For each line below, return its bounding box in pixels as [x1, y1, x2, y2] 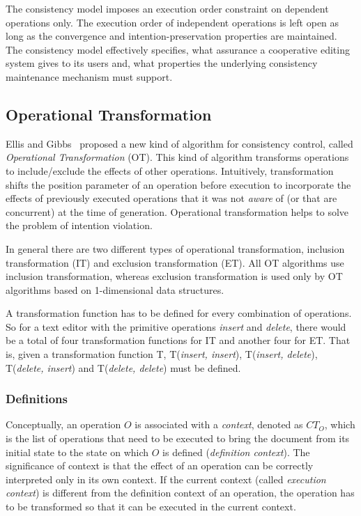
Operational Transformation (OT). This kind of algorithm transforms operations [6, 150, 349, 164]
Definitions [6, 390, 68, 407]
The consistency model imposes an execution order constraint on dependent [6, 1, 329, 15]
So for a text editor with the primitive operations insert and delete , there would [6, 319, 346, 334]
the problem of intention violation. [6, 218, 153, 233]
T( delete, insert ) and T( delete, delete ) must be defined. [6, 360, 241, 375]
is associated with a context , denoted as [135, 417, 303, 432]
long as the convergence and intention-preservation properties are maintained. [6, 29, 337, 43]
